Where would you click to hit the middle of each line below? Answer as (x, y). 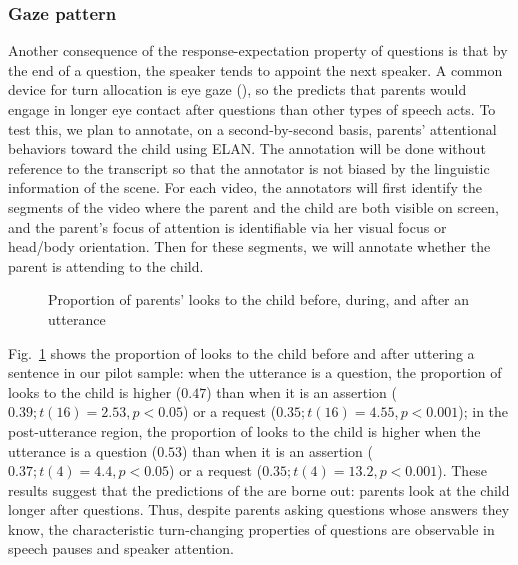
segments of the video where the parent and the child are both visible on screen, (253, 206)
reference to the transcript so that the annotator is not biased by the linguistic (249, 167)
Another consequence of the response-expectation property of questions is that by (258, 50)
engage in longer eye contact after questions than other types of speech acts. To (252, 109)
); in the (483, 411)
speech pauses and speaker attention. (121, 548)
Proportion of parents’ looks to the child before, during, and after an (259, 299)
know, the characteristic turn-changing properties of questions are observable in (251, 528)
